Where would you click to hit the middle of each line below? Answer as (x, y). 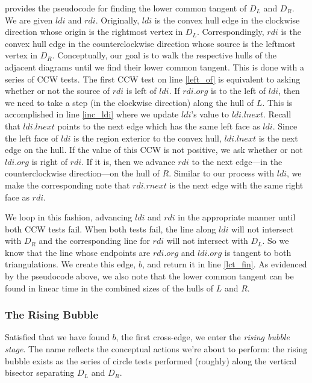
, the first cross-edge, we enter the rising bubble (203, 337)
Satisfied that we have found (57, 337)
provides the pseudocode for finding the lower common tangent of (126, 8)
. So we (276, 241)
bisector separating (40, 372)
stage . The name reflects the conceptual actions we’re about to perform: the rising (156, 349)
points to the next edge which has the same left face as (159, 126)
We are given (29, 20)
